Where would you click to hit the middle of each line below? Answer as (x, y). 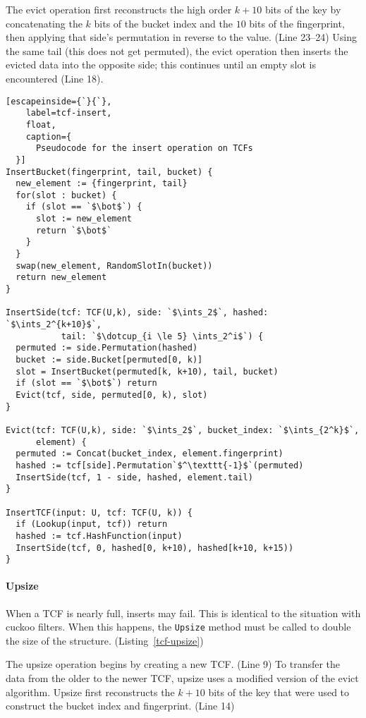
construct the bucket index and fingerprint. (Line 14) (120, 706)
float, (41, 124)
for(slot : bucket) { (66, 195)
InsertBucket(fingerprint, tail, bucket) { (109, 172)
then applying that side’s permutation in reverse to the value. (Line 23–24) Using (182, 37)
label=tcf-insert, (69, 113)
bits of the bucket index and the (163, 23)
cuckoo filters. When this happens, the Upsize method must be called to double (178, 627)
